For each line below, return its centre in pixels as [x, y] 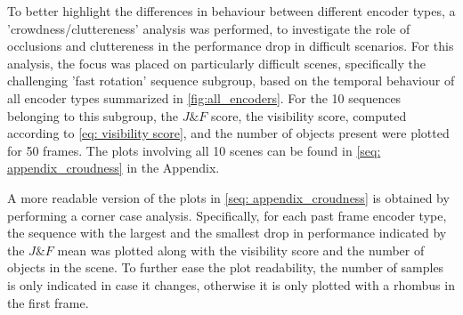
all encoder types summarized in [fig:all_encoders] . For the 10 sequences [204, 97]
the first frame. [48, 302]
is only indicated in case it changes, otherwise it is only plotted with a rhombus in [231, 284]
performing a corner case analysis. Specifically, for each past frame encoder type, [227, 215]
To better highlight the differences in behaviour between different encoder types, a [231, 11]
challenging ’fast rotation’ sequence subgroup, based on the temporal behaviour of [231, 81]
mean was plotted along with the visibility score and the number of [241, 250]
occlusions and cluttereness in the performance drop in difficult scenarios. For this [231, 46]
